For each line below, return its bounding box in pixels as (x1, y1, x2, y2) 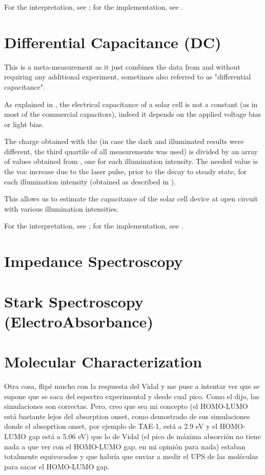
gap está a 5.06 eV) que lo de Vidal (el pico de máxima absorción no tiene (28, 431, 261, 442)
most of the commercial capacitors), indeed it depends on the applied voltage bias (4, 109, 261, 119)
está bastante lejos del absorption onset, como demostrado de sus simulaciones (4, 410, 250, 421)
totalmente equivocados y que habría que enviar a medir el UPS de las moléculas (4, 451, 258, 462)
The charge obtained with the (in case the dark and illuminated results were (4, 136, 244, 147)
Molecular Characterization (4, 351, 202, 372)
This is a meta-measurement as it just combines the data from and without (4, 61, 240, 72)
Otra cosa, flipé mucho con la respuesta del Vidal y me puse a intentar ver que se (4, 381, 260, 391)
